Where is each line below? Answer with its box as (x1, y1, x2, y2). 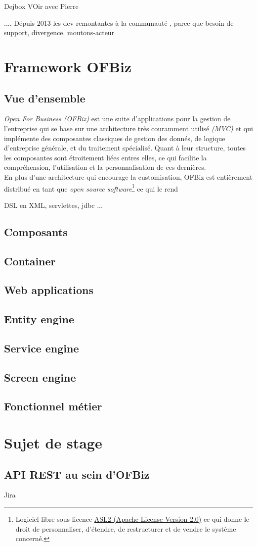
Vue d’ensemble (4, 90, 86, 105)
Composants (4, 224, 68, 239)
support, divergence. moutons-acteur (4, 27, 115, 38)
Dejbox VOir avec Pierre (4, 1, 79, 11)
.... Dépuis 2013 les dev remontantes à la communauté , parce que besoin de (4, 17, 234, 28)
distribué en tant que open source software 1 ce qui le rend (4, 182, 178, 194)
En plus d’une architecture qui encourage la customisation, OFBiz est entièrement (4, 171, 253, 182)
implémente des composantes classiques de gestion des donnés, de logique (4, 133, 225, 143)
